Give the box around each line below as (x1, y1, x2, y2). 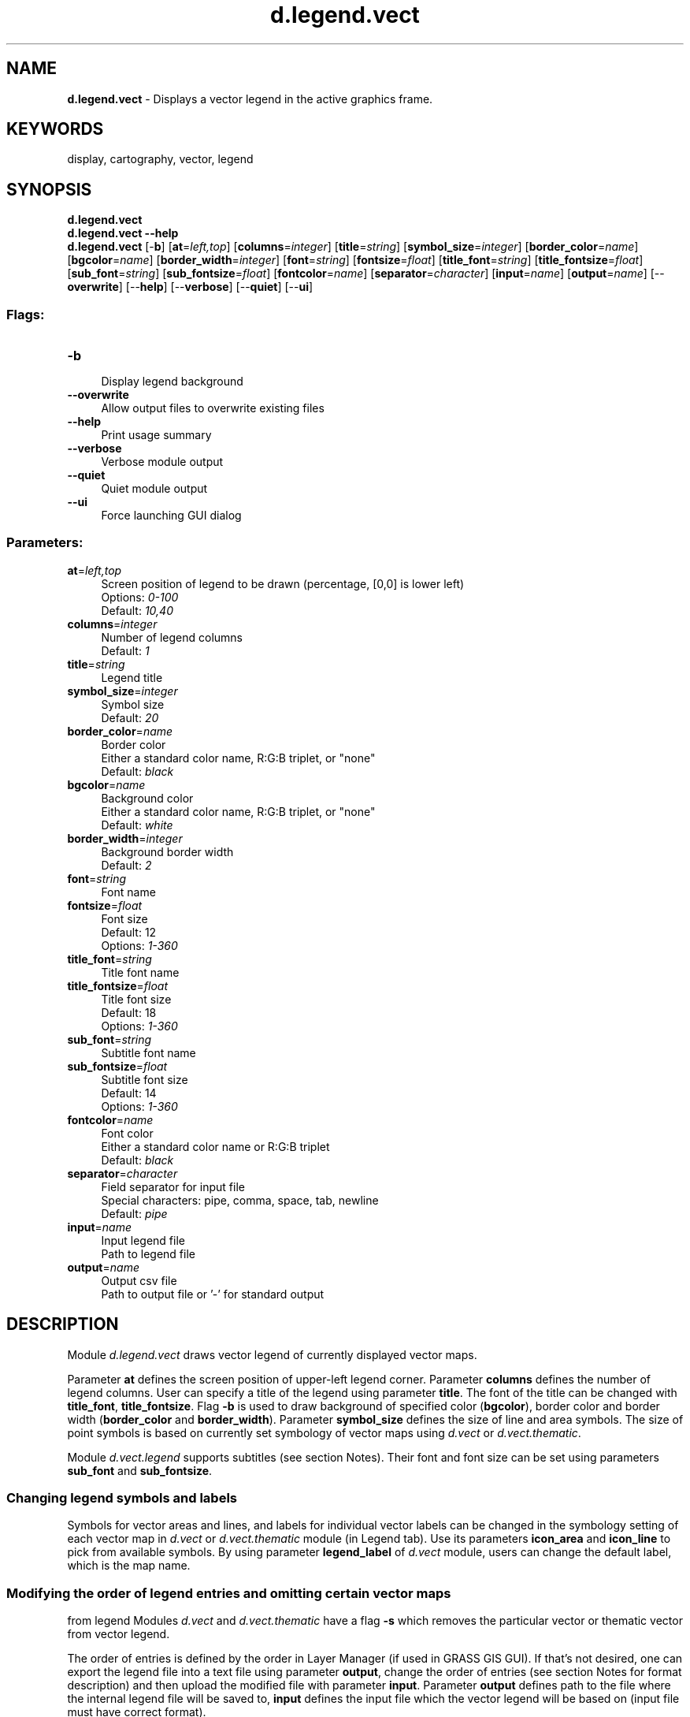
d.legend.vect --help (67, 226, 179, 240)
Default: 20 (101, 710, 159, 724)
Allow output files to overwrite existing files (101, 401, 325, 415)
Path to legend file (101, 1246, 195, 1261)
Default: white (101, 818, 173, 832)
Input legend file (101, 1233, 185, 1247)
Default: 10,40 (101, 603, 173, 617)
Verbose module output (101, 455, 224, 469)
